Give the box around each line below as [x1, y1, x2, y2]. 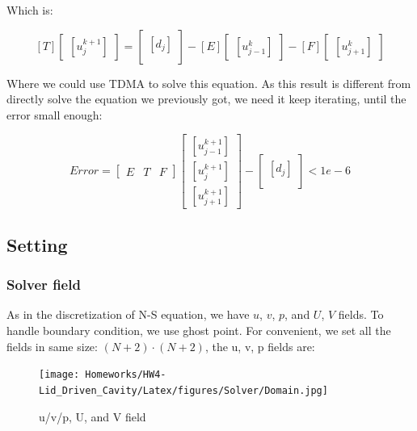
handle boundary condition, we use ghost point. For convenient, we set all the [6, 322, 391, 339]
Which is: [6, 2, 53, 18]
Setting [6, 232, 68, 257]
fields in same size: [6, 337, 98, 354]
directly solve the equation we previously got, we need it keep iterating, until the [6, 90, 406, 107]
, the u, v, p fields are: [204, 337, 315, 354]
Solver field [6, 274, 81, 295]
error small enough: [6, 106, 103, 123]
